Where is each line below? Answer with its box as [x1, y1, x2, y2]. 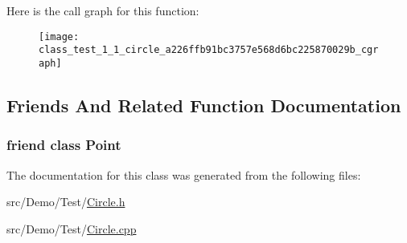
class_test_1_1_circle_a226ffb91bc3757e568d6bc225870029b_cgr [39, 44, 379, 56]
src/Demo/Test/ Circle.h [6, 193, 125, 210]
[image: [39, 30, 80, 43]
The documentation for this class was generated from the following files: [6, 166, 361, 183]
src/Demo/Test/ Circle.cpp [6, 220, 137, 237]
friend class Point [6, 135, 121, 155]
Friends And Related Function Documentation [6, 92, 401, 117]
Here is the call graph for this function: [6, 2, 199, 18]
